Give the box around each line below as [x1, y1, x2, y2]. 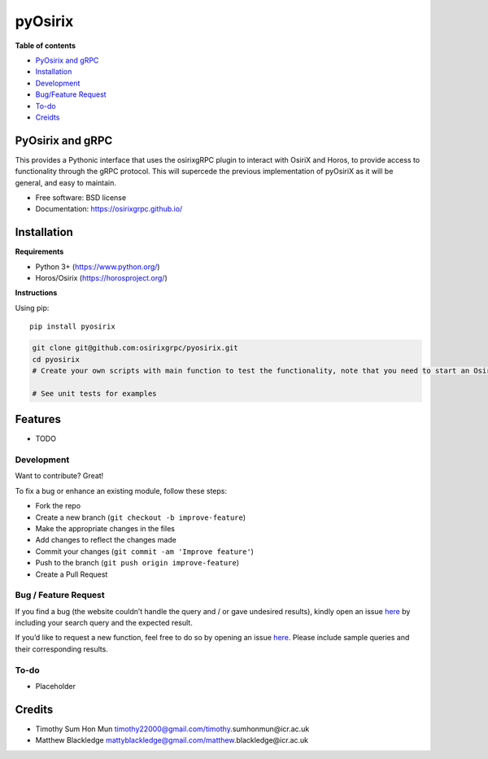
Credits [15, 702, 54, 716]
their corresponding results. [15, 643, 109, 654]
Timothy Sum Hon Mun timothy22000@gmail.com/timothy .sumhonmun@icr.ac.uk [35, 724, 310, 734]
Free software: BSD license [35, 192, 126, 203]
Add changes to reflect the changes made [35, 535, 176, 545]
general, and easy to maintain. [15, 177, 117, 187]
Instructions [15, 288, 58, 298]
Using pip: [15, 303, 50, 312]
